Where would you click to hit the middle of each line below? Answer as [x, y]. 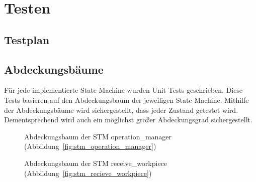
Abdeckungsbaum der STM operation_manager [98, 136]
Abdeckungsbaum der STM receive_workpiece [96, 163]
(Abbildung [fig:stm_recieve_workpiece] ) [88, 173]
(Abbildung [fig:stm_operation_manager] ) [90, 146]
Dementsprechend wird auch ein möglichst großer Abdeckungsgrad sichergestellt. [128, 120]
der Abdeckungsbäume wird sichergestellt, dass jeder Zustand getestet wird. [121, 110]
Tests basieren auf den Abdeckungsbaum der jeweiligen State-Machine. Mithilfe [126, 100]
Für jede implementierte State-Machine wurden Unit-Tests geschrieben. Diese [123, 90]
